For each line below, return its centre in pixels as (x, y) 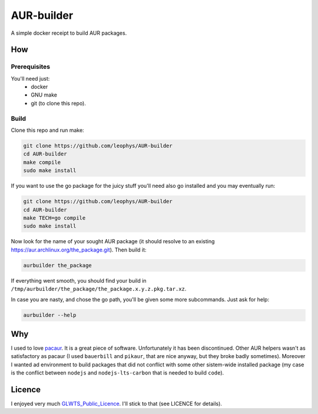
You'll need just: (30, 78)
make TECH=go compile (54, 218)
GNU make (44, 95)
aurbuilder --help (50, 315)
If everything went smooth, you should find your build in (79, 280)
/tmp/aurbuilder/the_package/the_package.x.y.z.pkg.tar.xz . (99, 289)
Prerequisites (30, 67)
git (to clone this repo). (59, 103)
